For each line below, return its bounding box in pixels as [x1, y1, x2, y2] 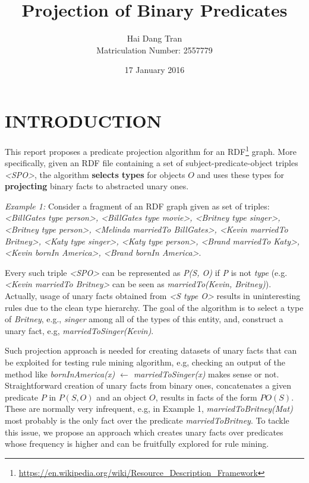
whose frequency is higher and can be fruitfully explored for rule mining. [5, 437, 269, 450]
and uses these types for [197, 168, 285, 180]
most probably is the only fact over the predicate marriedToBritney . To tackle [5, 414, 289, 426]
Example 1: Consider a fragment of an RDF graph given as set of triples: [5, 199, 270, 212]
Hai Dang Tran [127, 32, 182, 45]
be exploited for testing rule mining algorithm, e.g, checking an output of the [5, 356, 285, 368]
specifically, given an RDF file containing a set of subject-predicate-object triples [5, 157, 298, 169]
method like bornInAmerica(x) [5, 367, 115, 380]
